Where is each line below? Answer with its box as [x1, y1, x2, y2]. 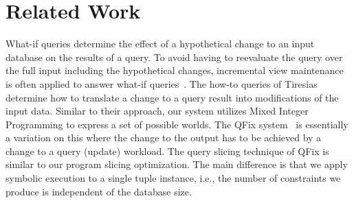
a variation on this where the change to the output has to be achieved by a [5, 130, 322, 145]
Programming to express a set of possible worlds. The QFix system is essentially [5, 117, 349, 131]
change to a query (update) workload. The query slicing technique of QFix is [5, 143, 329, 158]
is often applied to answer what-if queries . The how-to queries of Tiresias [5, 76, 318, 91]
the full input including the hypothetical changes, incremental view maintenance [5, 63, 344, 77]
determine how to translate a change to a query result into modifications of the [5, 90, 339, 104]
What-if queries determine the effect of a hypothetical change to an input [5, 36, 315, 51]
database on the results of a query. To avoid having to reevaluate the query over [5, 49, 343, 64]
